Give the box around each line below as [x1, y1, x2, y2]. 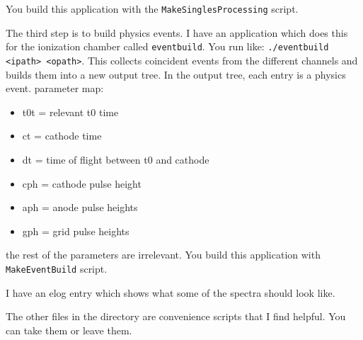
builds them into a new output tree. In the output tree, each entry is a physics [6, 67, 346, 81]
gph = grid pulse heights [22, 223, 129, 238]
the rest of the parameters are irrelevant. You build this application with [6, 247, 321, 262]
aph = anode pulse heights [22, 200, 138, 215]
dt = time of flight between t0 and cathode [22, 152, 209, 166]
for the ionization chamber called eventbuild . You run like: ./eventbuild [6, 39, 329, 54]
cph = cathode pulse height [22, 176, 142, 191]
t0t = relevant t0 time [22, 104, 119, 119]
